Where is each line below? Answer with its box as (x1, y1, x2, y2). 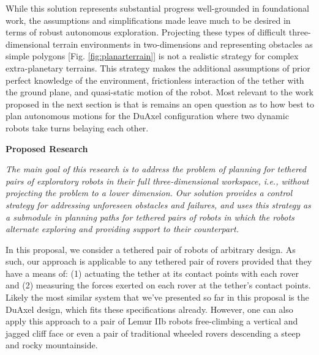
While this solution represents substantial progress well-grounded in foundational (6, 2, 309, 14)
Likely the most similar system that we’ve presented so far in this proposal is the (6, 291, 309, 304)
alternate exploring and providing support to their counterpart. (6, 222, 239, 235)
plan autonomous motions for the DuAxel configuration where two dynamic (6, 109, 289, 122)
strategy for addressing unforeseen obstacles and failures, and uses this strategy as (6, 198, 311, 211)
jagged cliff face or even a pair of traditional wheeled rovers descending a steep (6, 326, 301, 339)
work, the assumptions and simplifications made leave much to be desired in (6, 13, 291, 26)
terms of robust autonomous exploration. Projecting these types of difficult (6, 26, 287, 38)
